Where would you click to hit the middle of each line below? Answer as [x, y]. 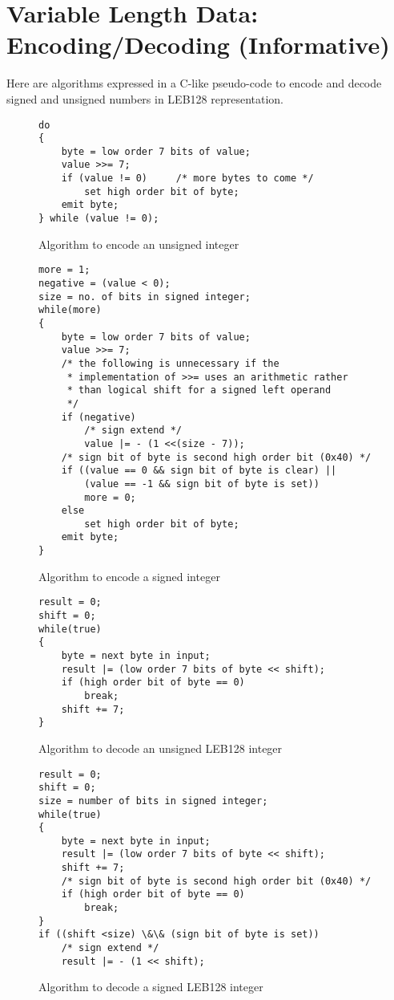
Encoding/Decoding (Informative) [198, 45]
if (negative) [98, 417]
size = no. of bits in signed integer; [145, 297]
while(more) [70, 310]
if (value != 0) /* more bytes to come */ [187, 179]
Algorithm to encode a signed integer [129, 576]
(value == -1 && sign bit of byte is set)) [202, 484]
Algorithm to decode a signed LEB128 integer [151, 987]
